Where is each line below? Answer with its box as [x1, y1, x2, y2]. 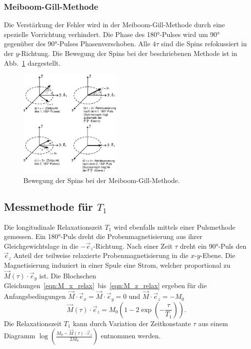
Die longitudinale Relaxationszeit [4, 221, 103, 232]
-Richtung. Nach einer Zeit [93, 240, 173, 251]
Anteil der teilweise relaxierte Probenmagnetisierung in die [13, 250, 189, 260]
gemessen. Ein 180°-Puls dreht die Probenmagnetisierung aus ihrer [4, 231, 202, 241]
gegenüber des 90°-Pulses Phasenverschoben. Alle [4, 38, 150, 49]
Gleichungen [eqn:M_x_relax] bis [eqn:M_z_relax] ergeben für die [4, 280, 207, 291]
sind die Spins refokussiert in [161, 38, 247, 49]
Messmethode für [4, 199, 93, 214]
